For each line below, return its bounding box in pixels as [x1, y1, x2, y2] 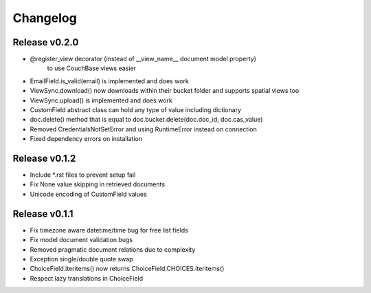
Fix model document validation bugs [30, 236, 133, 244]
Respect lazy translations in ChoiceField [30, 274, 144, 282]
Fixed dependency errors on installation [30, 135, 143, 143]
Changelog [12, 10, 77, 25]
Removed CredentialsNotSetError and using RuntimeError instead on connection [30, 124, 257, 133]
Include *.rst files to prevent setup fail [30, 171, 136, 179]
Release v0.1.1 [12, 208, 74, 219]
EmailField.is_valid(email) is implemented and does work [30, 76, 189, 85]
